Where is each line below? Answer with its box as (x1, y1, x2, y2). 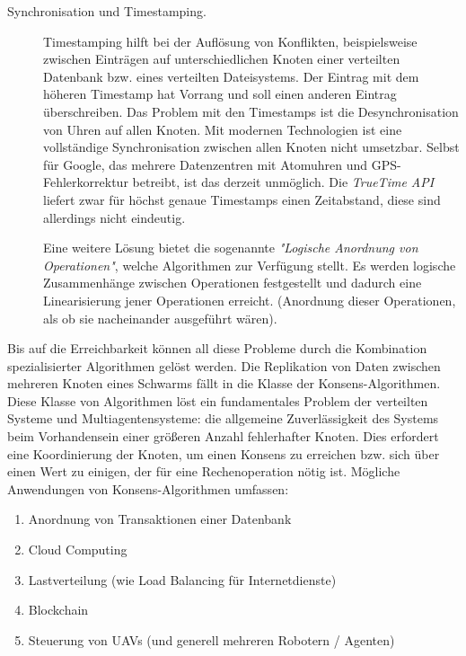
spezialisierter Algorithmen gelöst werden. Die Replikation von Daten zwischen (7, 356, 441, 375)
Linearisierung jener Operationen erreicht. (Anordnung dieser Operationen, (43, 290, 456, 309)
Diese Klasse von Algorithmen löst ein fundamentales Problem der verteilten (7, 391, 428, 410)
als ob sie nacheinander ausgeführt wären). (43, 308, 277, 327)
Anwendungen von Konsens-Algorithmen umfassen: (7, 479, 289, 498)
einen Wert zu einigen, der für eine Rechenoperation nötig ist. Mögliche (7, 462, 400, 481)
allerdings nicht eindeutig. (43, 208, 186, 226)
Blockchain (28, 600, 89, 619)
